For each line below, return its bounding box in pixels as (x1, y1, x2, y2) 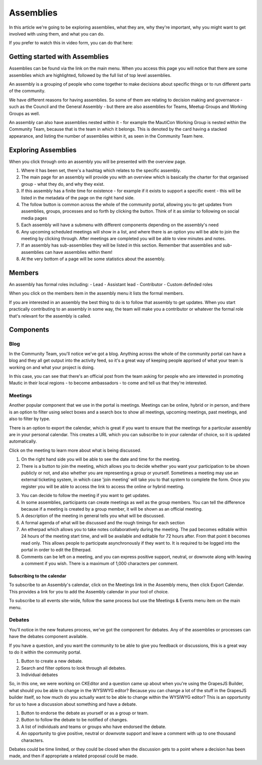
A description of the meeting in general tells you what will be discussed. (21, 513, 165, 519)
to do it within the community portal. (9, 649, 82, 655)
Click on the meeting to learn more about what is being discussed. (9, 447, 142, 453)
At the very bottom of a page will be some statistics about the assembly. (21, 256, 165, 262)
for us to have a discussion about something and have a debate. (9, 701, 137, 707)
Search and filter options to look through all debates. (21, 665, 126, 671)
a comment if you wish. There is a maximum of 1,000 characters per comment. (21, 561, 179, 567)
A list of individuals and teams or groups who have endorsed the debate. (21, 724, 167, 729)
